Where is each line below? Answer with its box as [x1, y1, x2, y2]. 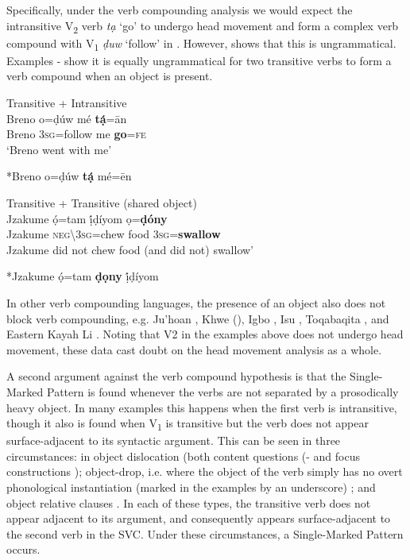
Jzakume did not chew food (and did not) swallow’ [6, 241, 254, 257]
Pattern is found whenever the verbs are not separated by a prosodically [46, 383, 399, 400]
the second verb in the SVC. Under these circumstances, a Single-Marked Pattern [6, 525, 404, 542]
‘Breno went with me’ [6, 141, 112, 157]
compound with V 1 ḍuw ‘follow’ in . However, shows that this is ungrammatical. [6, 34, 396, 53]
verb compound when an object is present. [6, 68, 213, 84]
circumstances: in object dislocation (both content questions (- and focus [6, 447, 361, 464]
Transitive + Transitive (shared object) [6, 195, 197, 210]
